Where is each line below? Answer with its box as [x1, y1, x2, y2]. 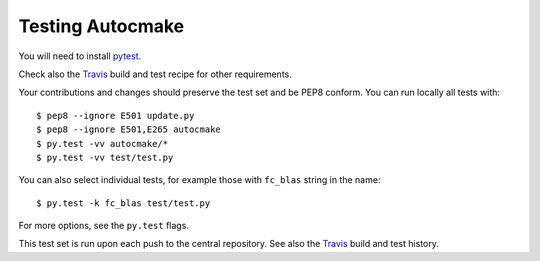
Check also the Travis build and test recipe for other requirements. [18, 68, 292, 80]
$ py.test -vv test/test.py [36, 151, 174, 163]
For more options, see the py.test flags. [18, 220, 190, 232]
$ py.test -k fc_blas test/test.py [36, 197, 211, 209]
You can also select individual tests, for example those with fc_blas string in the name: [18, 174, 381, 186]
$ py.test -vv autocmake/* [36, 138, 169, 149]
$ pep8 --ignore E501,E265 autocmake [36, 124, 222, 135]
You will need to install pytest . [18, 50, 142, 62]
